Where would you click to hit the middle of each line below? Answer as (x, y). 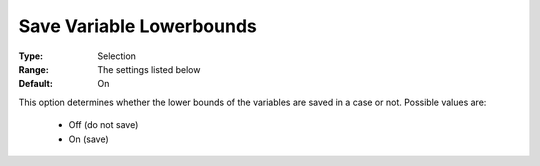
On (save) (88, 139)
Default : (36, 84)
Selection (117, 56)
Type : (31, 56)
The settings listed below (149, 69)
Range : (33, 69)
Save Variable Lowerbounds (137, 26)
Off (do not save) (103, 125)
